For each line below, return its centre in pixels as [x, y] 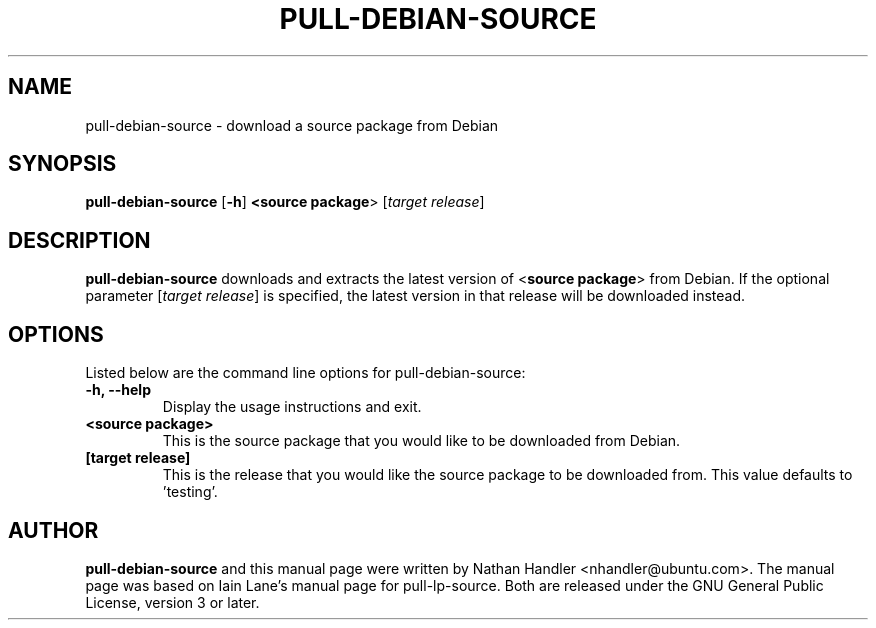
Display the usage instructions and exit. [292, 407]
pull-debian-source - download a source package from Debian [292, 125]
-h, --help [118, 390]
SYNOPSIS [62, 164]
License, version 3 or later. [172, 602]
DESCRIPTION [79, 240]
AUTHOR [53, 530]
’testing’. [190, 492]
